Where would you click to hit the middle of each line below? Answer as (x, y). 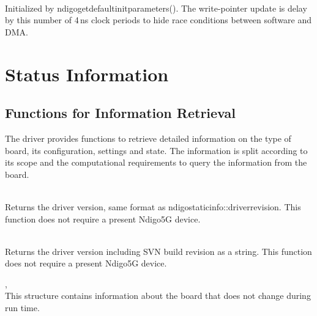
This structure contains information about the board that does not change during (158, 296)
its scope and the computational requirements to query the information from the (156, 162)
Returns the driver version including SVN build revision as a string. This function (158, 251)
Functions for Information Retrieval (120, 113)
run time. (22, 308)
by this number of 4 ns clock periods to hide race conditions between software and (158, 20)
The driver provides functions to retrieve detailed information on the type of (148, 138)
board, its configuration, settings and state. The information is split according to (156, 150)
